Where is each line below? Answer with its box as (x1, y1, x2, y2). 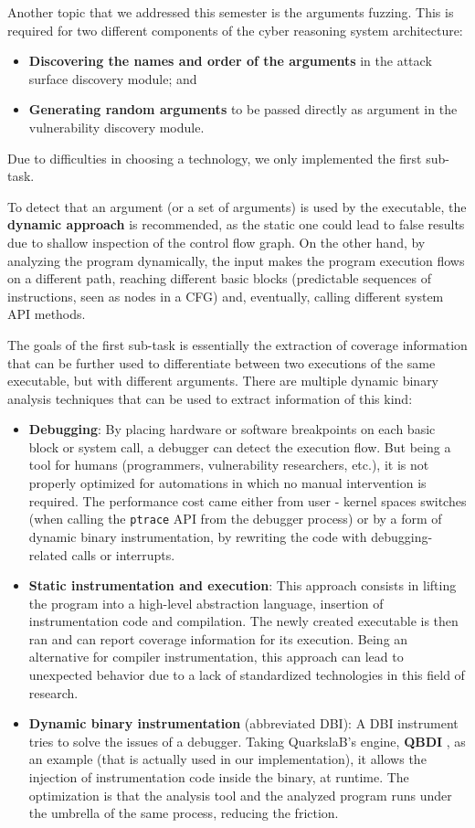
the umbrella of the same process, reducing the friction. (28, 803, 339, 823)
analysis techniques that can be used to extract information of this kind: (7, 388, 413, 408)
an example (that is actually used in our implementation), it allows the (28, 749, 427, 769)
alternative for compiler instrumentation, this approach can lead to (28, 647, 404, 666)
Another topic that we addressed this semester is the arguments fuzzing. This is (7, 3, 454, 21)
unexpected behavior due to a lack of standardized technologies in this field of (28, 665, 465, 685)
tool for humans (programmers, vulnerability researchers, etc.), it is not (28, 455, 429, 474)
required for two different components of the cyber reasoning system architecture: (7, 20, 463, 39)
